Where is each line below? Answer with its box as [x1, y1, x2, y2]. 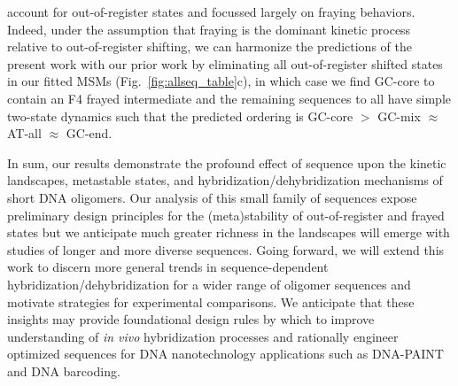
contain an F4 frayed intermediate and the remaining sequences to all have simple [7, 89, 452, 107]
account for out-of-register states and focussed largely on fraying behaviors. [7, 3, 415, 20]
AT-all [7, 124, 42, 143]
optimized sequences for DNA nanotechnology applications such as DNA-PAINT [7, 344, 444, 363]
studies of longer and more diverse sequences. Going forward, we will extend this [7, 240, 445, 259]
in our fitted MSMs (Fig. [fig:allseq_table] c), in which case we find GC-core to [7, 72, 435, 90]
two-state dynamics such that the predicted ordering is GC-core [7, 106, 353, 125]
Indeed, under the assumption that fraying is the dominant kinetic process [7, 19, 411, 38]
